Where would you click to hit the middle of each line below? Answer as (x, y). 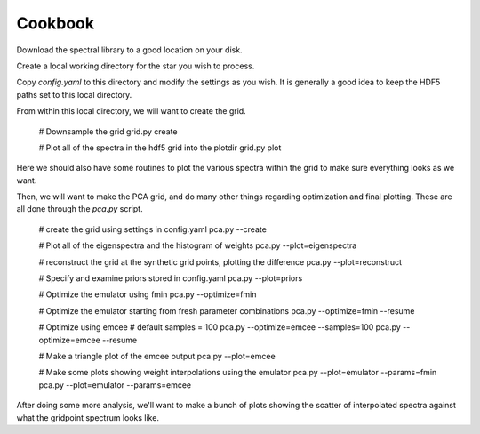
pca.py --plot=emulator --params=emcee (115, 385)
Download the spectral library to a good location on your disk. (130, 50)
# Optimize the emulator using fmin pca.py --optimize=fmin (148, 294)
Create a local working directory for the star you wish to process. (136, 66)
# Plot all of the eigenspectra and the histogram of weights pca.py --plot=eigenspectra (198, 245)
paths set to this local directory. (74, 94)
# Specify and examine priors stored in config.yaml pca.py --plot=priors (171, 278)
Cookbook (56, 23)
